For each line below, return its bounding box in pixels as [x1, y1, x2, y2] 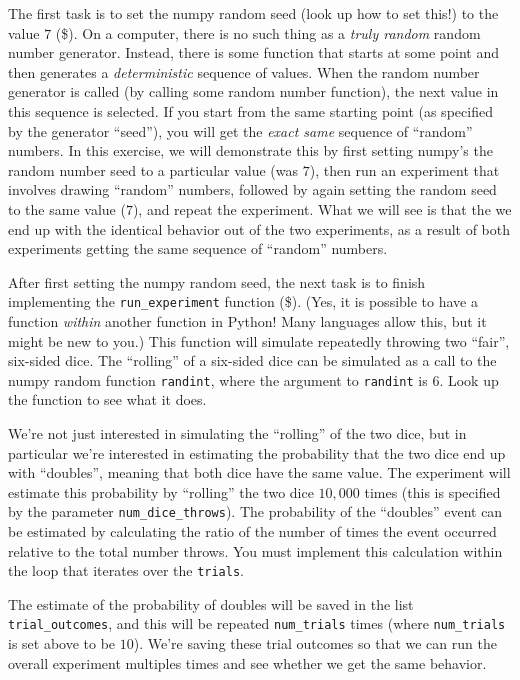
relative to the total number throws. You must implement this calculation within [8, 540, 503, 561]
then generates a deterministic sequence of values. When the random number [8, 61, 480, 82]
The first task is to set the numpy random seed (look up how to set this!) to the [8, 3, 499, 23]
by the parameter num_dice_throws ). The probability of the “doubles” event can [8, 501, 503, 522]
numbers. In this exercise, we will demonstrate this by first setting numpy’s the [8, 140, 493, 161]
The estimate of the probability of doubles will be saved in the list [8, 593, 414, 614]
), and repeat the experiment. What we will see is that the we [132, 198, 512, 219]
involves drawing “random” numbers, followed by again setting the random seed [8, 179, 497, 200]
